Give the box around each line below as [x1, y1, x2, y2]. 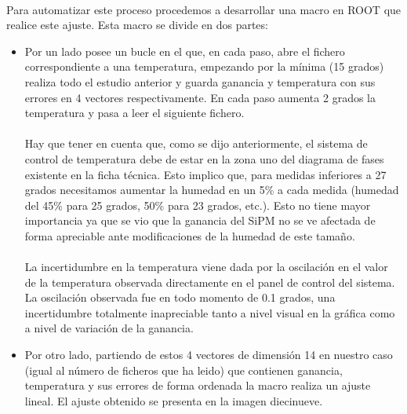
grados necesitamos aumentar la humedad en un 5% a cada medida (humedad [24, 181, 399, 198]
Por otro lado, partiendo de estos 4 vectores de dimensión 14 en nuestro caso [24, 346, 393, 363]
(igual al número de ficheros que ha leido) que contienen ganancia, [24, 361, 343, 378]
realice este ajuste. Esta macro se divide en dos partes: [6, 16, 268, 33]
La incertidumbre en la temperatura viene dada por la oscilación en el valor [24, 258, 388, 275]
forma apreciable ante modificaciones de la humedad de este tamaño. [24, 227, 355, 244]
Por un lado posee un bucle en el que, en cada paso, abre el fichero [24, 42, 345, 59]
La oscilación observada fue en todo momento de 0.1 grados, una [24, 289, 336, 306]
